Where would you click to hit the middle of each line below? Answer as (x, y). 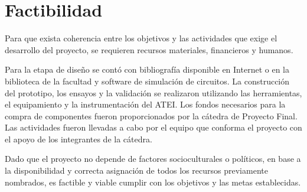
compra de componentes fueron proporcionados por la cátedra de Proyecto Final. (151, 115)
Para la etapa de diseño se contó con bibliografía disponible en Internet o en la (147, 69)
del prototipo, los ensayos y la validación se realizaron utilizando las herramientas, (153, 92)
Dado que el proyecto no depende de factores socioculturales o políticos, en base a (153, 159)
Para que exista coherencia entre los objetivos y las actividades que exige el (141, 38)
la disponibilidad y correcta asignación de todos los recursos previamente (136, 170)
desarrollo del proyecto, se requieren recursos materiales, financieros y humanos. (149, 49)
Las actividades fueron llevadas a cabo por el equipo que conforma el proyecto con (153, 127)
